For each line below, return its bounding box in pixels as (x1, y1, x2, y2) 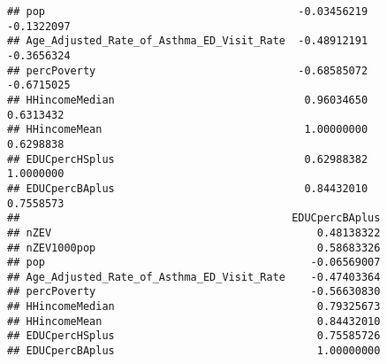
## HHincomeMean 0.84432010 (7, 314, 381, 328)
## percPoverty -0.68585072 (7, 64, 368, 77)
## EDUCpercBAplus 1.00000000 (7, 345, 381, 358)
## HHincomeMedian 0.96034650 (7, 93, 368, 106)
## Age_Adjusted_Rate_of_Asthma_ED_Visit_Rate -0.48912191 (7, 35, 368, 48)
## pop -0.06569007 (7, 256, 381, 269)
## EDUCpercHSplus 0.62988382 (7, 152, 368, 166)
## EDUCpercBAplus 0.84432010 (7, 182, 368, 195)
